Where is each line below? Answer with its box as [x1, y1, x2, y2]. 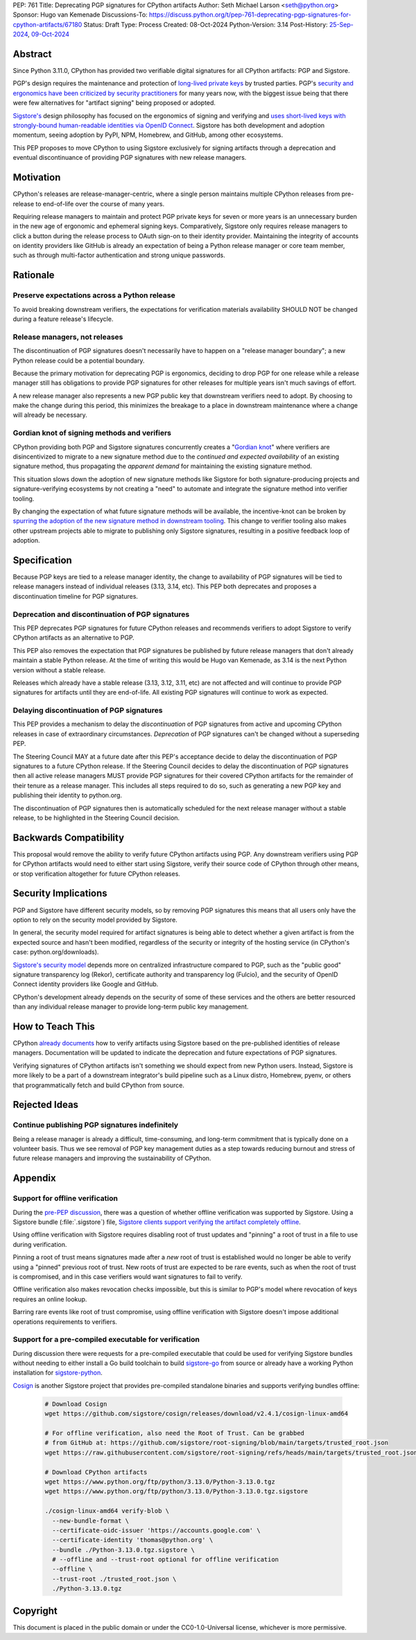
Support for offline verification [12, 1193, 118, 1203]
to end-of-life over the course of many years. [35, 199, 165, 208]
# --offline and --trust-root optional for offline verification [52, 1556, 279, 1564]
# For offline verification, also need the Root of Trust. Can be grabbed [44, 1430, 305, 1437]
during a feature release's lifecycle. [12, 315, 114, 323]
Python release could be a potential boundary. [12, 356, 145, 365]
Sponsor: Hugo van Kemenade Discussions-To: [12, 10, 148, 19]
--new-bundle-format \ [52, 1516, 130, 1525]
